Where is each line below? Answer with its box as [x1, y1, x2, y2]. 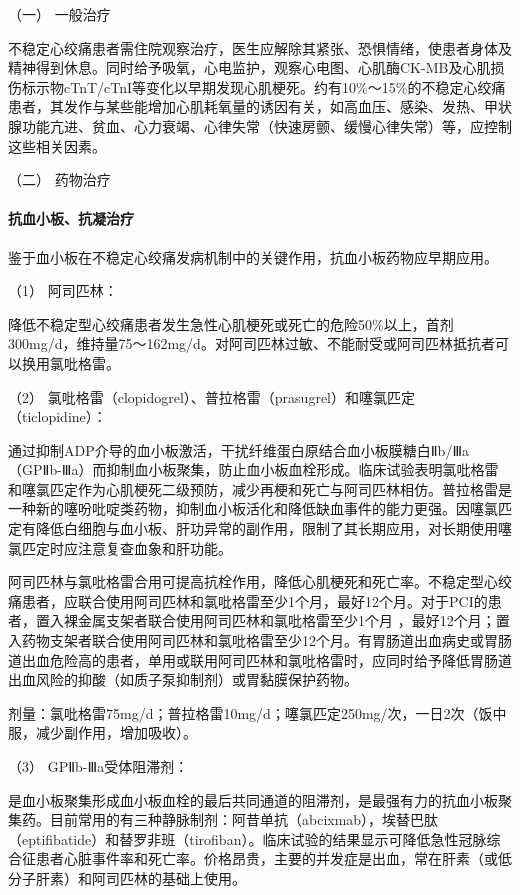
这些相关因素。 [8, 135, 106, 156]
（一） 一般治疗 [8, 4, 111, 24]
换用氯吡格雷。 [21, 352, 120, 373]
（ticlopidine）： [8, 406, 107, 427]
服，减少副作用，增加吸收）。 [8, 722, 197, 743]
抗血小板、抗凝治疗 [8, 208, 134, 229]
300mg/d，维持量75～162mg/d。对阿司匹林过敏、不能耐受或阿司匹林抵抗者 [8, 333, 495, 354]
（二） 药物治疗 [8, 169, 111, 190]
